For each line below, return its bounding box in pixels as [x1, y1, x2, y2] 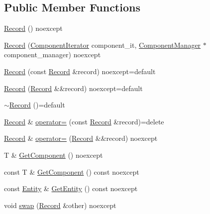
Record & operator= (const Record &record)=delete [4, 116, 164, 126]
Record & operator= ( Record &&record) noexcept [4, 133, 158, 143]
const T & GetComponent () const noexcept [4, 166, 139, 177]
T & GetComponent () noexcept [4, 149, 103, 160]
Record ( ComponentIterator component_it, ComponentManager [4, 39, 201, 50]
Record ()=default [9, 100, 65, 110]
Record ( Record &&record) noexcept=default [4, 83, 143, 93]
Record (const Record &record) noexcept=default [4, 66, 156, 76]
